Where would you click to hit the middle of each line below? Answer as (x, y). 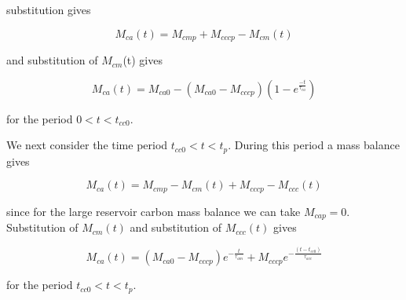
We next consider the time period (87, 145)
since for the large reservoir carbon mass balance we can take (154, 211)
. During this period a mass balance (314, 145)
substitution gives (49, 9)
